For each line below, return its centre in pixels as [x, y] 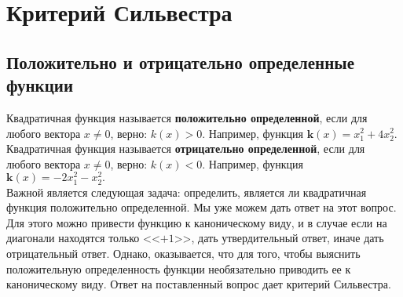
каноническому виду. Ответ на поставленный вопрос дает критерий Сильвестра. [199, 284]
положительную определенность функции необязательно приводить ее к [179, 268]
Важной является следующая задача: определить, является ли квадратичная [187, 192]
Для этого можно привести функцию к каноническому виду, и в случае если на [197, 222]
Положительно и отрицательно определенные [181, 62]
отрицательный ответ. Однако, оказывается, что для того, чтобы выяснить [183, 253]
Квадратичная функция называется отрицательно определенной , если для [186, 148]
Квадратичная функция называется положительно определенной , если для [187, 117]
